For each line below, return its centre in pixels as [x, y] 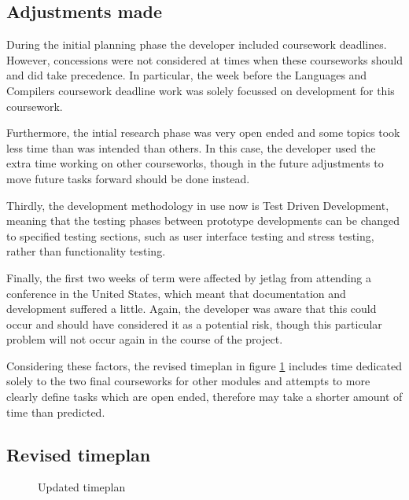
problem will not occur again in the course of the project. [145, 339]
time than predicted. [56, 412]
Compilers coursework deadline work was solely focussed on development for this [201, 90]
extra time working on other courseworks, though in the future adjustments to [195, 163]
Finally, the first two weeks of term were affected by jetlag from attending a [189, 277]
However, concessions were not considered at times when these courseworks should [205, 59]
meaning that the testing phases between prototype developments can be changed [203, 221]
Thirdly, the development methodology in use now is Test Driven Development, [198, 205]
